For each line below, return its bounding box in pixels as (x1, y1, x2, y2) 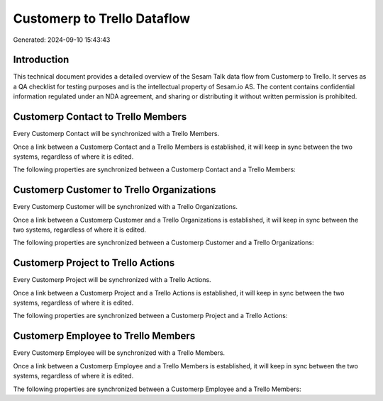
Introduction (13, 54, 70, 66)
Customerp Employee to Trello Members (13, 330, 196, 342)
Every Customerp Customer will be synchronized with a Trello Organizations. (13, 203, 238, 211)
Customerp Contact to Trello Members (13, 111, 187, 123)
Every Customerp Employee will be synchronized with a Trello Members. (13, 349, 226, 357)
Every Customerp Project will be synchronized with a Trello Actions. (13, 276, 212, 284)
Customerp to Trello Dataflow (13, 11, 191, 26)
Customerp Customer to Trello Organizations (13, 184, 216, 196)
